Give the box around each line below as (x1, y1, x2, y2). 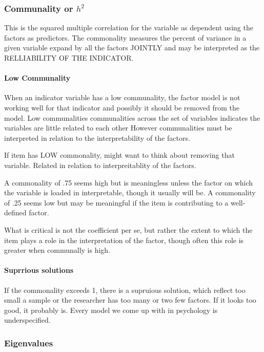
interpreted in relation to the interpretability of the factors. (4, 132, 190, 143)
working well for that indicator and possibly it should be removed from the (4, 102, 239, 113)
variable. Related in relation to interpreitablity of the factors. (4, 159, 196, 170)
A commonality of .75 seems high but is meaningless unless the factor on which (4, 177, 253, 188)
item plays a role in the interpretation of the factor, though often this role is (4, 234, 244, 245)
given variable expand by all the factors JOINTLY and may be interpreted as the (4, 42, 260, 53)
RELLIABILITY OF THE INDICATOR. (4, 52, 134, 63)
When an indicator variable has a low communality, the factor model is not (4, 92, 240, 103)
